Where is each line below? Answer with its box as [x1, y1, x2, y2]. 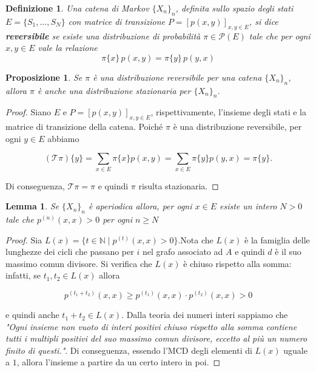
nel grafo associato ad [142, 245, 223, 258]
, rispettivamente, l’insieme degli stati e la [150, 106, 306, 118]
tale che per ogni [249, 29, 311, 42]
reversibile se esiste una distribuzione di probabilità [5, 29, 201, 42]
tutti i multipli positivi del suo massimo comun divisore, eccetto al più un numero [5, 332, 308, 345]
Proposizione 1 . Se [5, 70, 82, 83]
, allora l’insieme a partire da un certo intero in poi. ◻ [16, 356, 221, 368]
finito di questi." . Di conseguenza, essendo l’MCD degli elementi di [5, 343, 252, 356]
